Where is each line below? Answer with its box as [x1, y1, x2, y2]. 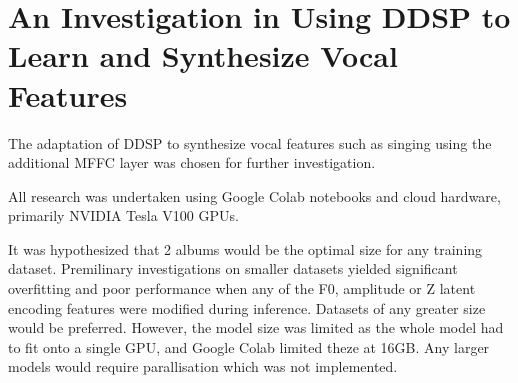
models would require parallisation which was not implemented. [8, 356, 398, 377]
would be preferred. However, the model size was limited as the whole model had [8, 317, 504, 338]
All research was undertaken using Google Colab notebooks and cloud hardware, [8, 185, 501, 206]
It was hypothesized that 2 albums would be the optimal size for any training [8, 238, 483, 259]
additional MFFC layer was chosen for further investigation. [8, 152, 376, 173]
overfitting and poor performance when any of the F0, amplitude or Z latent [8, 278, 476, 299]
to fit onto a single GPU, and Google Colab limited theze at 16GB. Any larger [8, 336, 490, 357]
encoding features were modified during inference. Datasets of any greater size [8, 297, 486, 318]
